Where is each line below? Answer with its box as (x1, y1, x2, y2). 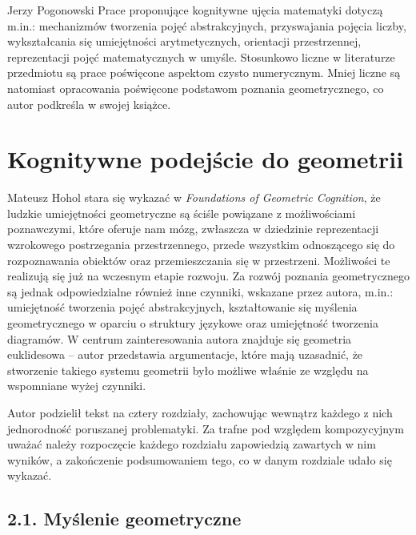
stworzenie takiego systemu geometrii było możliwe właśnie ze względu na (7, 361, 369, 378)
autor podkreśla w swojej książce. (7, 95, 171, 112)
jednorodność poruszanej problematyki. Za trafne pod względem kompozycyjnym (7, 420, 404, 436)
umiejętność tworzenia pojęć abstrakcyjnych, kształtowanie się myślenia (7, 299, 358, 316)
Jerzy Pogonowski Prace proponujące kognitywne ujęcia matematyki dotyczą (7, 2, 383, 18)
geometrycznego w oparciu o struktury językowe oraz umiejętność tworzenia (7, 315, 378, 332)
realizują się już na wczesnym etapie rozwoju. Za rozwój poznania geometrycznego (7, 267, 410, 284)
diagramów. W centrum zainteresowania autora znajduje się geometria (7, 330, 352, 347)
